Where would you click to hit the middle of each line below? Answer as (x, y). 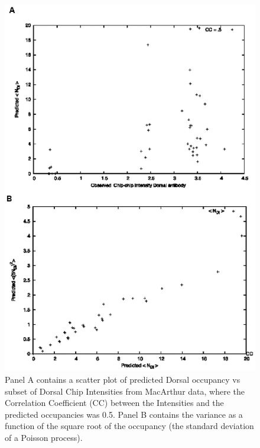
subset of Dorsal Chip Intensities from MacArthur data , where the (125, 391)
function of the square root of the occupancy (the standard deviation (129, 426)
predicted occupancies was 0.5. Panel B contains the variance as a (124, 414)
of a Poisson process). (44, 438)
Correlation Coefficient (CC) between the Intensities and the (114, 403)
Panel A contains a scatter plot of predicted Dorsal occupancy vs (123, 380)
